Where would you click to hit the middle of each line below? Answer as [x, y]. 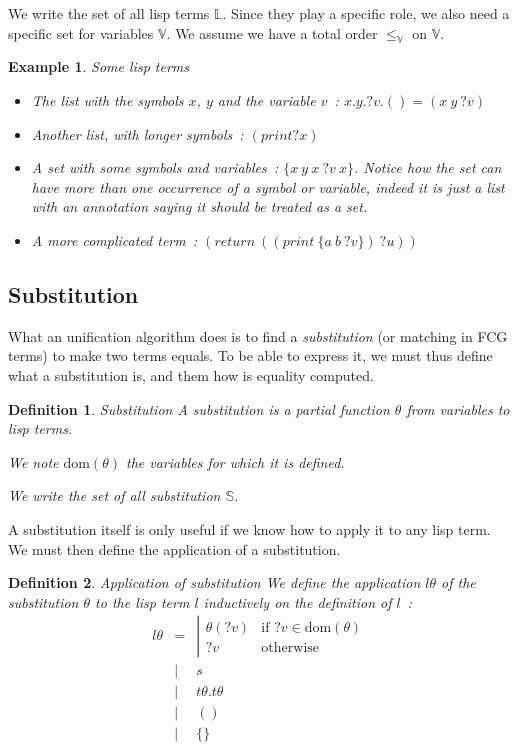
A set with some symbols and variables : [155, 167]
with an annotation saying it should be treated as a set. [199, 206]
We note [33, 461]
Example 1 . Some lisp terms [98, 66]
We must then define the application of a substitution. [174, 548]
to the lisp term [142, 601]
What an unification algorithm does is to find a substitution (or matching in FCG [258, 335]
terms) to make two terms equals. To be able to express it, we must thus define [250, 355]
